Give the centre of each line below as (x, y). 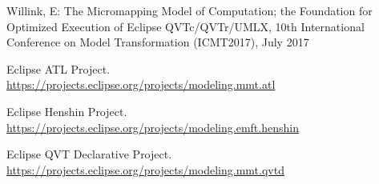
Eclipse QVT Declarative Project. (89, 154)
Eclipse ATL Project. (58, 68)
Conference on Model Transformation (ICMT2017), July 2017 (158, 42)
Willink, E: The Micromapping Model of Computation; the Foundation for (189, 10)
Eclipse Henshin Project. (67, 111)
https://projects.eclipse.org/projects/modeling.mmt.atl (141, 84)
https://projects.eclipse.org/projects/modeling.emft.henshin (153, 127)
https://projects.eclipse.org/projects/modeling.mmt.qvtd (145, 169)
